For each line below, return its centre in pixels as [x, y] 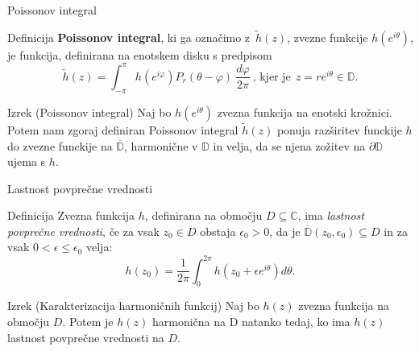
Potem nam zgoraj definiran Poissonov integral [123, 129]
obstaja [218, 231]
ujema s [27, 161]
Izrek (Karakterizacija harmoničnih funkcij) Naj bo [133, 306]
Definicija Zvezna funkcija [71, 215]
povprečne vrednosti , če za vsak [83, 231]
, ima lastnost [331, 215]
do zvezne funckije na [60, 145]
